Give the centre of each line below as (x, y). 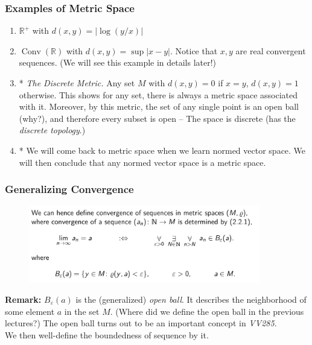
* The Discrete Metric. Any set (77, 83)
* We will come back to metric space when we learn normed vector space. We (162, 150)
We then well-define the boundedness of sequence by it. (107, 334)
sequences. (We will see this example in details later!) (118, 62)
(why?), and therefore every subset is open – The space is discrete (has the (157, 118)
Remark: (23, 299)
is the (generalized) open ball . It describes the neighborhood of (191, 299)
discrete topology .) (52, 130)
